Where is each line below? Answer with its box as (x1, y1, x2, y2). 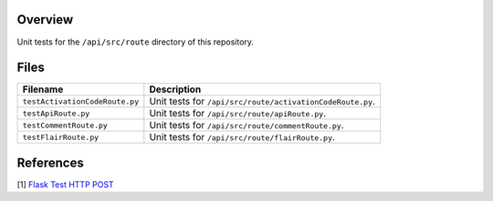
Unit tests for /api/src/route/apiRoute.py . (149, 107, 327, 120)
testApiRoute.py (22, 108, 90, 118)
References (16, 155, 84, 170)
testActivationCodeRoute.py (22, 96, 140, 106)
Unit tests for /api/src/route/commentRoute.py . (149, 119, 344, 132)
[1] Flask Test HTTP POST (16, 178, 114, 190)
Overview (16, 12, 74, 27)
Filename (22, 83, 64, 95)
